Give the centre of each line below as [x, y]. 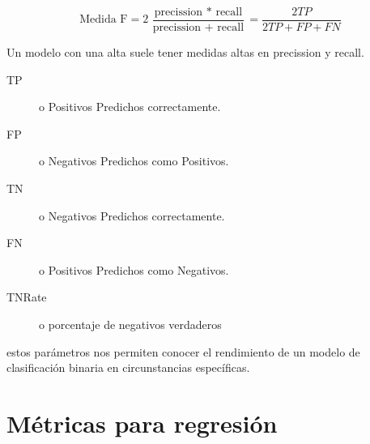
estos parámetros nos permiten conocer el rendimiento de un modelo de [183, 351]
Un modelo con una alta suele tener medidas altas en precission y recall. [185, 52]
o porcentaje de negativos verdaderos [130, 324]
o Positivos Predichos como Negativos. [134, 269]
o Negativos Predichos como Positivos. [134, 161]
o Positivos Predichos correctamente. [130, 107]
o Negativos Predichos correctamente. [132, 215]
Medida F [104, 20]
